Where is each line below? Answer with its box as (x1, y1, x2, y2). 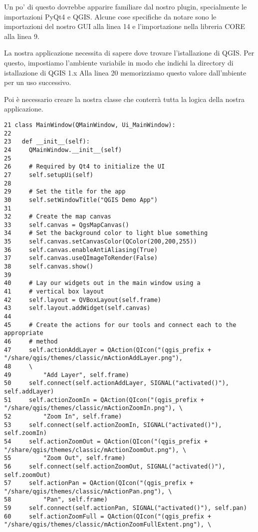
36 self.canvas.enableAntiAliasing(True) (4, 246, 158, 253)
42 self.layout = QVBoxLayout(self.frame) (4, 296, 161, 303)
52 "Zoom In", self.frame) (4, 412, 122, 420)
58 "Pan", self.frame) (4, 496, 108, 503)
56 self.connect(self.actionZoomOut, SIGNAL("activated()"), (4, 462, 226, 470)
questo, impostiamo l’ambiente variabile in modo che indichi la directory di (4, 57, 234, 67)
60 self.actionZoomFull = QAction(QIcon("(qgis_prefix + (4, 512, 212, 520)
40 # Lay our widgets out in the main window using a (4, 279, 201, 287)
